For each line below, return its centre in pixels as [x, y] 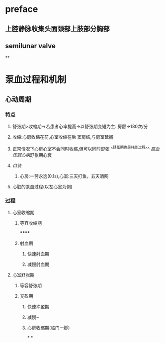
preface [22, 9]
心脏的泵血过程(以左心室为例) [42, 186]
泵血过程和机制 [36, 79]
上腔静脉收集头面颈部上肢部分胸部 [57, 29]
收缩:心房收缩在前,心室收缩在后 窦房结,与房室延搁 [63, 137]
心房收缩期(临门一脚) [48, 328]
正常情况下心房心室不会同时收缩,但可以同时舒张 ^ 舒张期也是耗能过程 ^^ [81, 148]
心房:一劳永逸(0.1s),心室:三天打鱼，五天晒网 [64, 176]
